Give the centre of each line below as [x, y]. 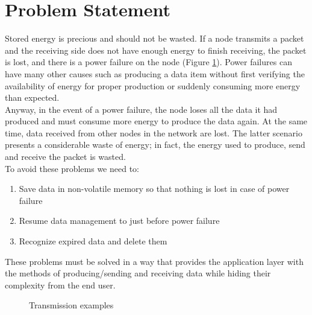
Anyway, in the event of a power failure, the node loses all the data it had [141, 109]
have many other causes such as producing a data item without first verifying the [155, 73]
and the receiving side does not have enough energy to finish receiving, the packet [156, 50]
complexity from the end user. [60, 285]
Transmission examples [71, 305]
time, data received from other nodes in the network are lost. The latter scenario [154, 132]
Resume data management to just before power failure [119, 221]
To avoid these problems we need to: [72, 168]
